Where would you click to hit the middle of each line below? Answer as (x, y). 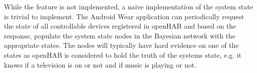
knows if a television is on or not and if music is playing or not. (100, 64)
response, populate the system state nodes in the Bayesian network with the (120, 35)
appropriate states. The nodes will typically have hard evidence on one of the (121, 45)
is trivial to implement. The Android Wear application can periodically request (124, 16)
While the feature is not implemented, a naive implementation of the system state (128, 6)
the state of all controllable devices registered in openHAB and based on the (120, 26)
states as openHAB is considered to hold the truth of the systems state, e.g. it (123, 55)
